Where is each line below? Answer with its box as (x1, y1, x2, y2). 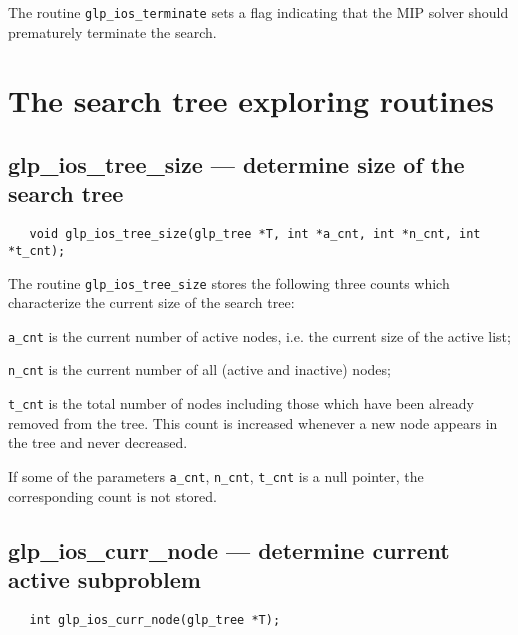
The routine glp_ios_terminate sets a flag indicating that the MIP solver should (8, 2, 509, 22)
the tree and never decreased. (8, 432, 188, 453)
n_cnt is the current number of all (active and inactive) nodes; (8, 359, 391, 380)
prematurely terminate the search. (8, 21, 217, 42)
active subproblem (8, 563, 201, 594)
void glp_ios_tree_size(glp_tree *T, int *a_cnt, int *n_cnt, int (29, 227, 481, 242)
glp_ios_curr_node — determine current (8, 534, 450, 565)
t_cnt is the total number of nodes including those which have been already (8, 393, 474, 414)
